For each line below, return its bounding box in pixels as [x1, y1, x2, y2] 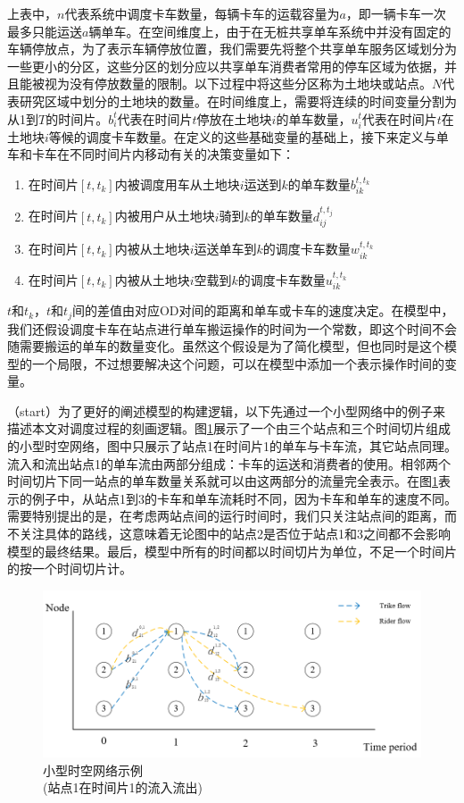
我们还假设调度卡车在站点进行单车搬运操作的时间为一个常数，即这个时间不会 [7, 319, 457, 338]
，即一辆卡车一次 [345, 4, 446, 22]
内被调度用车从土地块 [114, 174, 240, 193]
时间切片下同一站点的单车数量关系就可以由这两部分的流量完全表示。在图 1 [7, 472, 438, 490]
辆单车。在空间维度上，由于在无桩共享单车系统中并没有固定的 [88, 21, 452, 40]
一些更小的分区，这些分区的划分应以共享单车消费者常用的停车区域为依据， [7, 56, 444, 75]
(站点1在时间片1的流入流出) [43, 778, 203, 797]
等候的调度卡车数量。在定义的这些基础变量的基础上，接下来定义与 [48, 127, 436, 146]
